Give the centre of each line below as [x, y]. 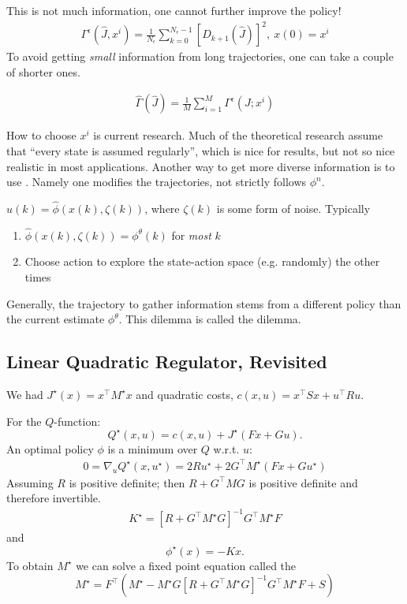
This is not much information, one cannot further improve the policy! [174, 10]
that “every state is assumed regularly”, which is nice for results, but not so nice [201, 150]
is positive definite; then [127, 482]
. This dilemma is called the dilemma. [210, 319]
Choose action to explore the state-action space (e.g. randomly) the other [202, 261]
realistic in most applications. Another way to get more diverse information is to [201, 166]
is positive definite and [303, 482]
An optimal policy [50, 448]
